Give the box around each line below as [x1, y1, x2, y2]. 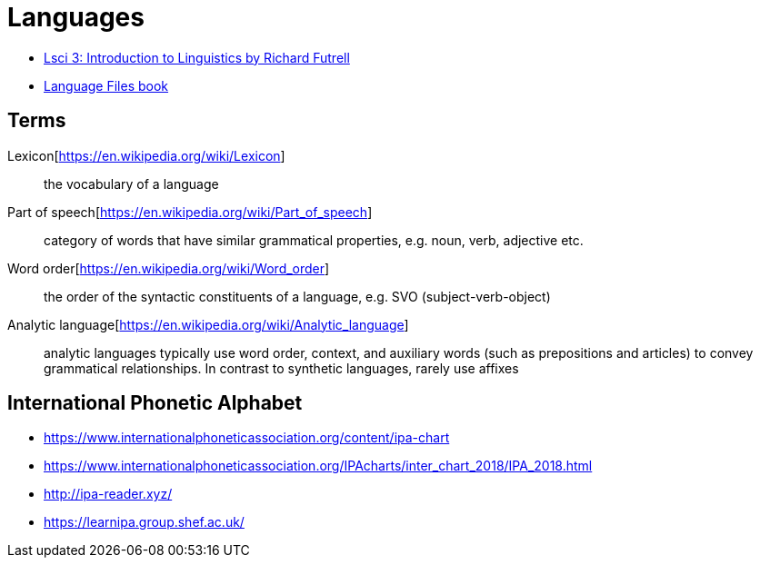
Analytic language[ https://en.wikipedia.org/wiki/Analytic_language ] [7, 316, 409, 332]
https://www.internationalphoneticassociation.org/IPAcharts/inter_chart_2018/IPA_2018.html [44, 458, 593, 474]
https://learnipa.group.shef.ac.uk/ [44, 514, 245, 530]
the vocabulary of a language [44, 175, 219, 192]
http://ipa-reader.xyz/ [44, 486, 173, 502]
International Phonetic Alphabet [7, 392, 303, 415]
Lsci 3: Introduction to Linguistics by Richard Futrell [44, 49, 350, 65]
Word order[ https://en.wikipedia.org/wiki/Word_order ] [7, 260, 330, 276]
